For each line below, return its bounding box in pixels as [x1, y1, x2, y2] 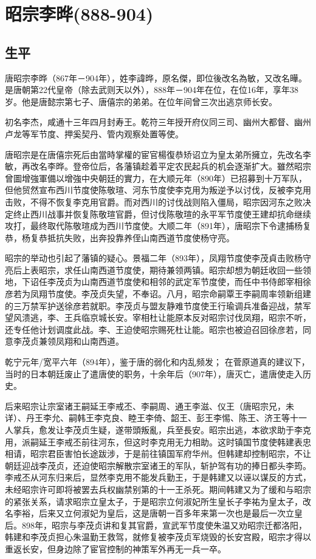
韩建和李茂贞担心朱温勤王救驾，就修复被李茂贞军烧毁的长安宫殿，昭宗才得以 [5, 530, 311, 543]
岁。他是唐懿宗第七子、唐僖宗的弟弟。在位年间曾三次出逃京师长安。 [5, 95, 277, 108]
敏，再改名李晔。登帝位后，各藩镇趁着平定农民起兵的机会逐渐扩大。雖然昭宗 [5, 160, 311, 173]
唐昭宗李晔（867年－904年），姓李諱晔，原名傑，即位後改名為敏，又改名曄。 [5, 71, 307, 84]
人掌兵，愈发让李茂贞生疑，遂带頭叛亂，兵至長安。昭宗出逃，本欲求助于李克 [5, 424, 311, 436]
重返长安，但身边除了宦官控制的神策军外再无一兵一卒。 [5, 542, 226, 555]
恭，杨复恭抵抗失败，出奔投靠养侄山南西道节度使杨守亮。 [5, 231, 235, 244]
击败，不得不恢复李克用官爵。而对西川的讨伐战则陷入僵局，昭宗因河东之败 [5, 195, 303, 208]
